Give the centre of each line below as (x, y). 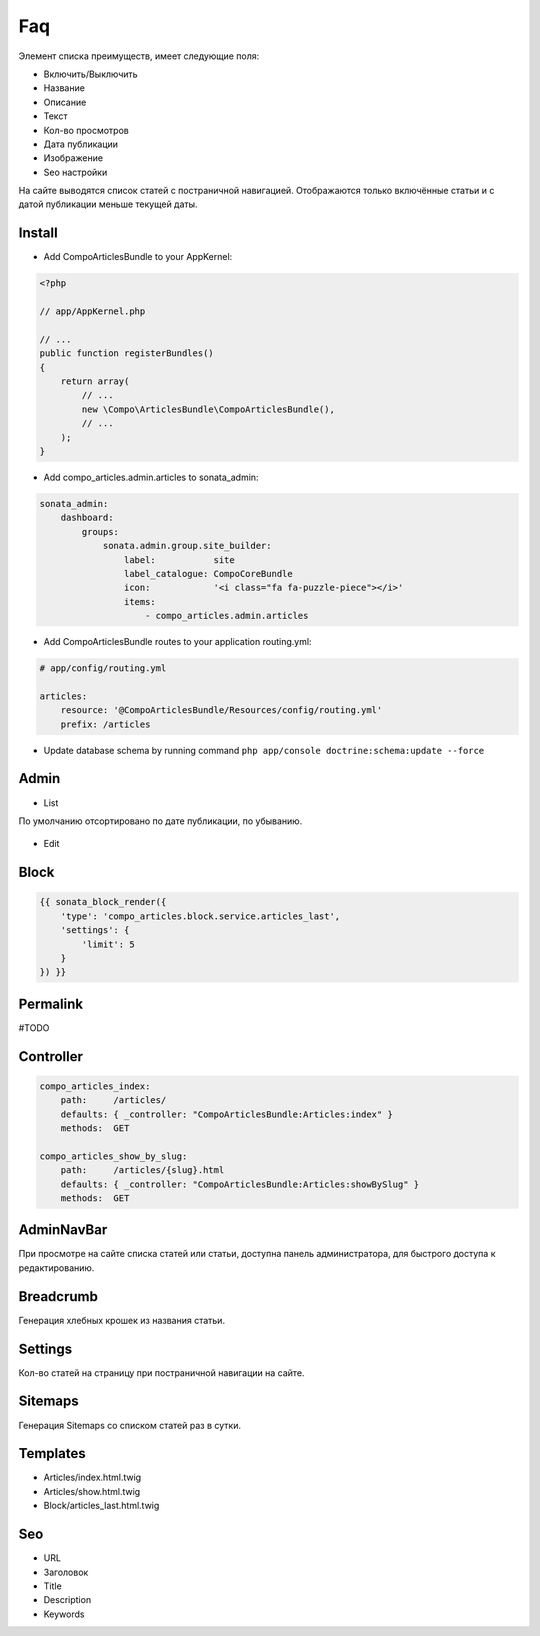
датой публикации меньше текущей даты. (108, 204)
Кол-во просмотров (86, 130)
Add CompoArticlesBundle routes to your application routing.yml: (177, 642)
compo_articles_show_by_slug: (113, 1156)
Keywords (64, 1614)
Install (38, 233)
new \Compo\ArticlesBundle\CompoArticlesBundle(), (208, 409)
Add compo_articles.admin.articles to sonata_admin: (151, 477)
